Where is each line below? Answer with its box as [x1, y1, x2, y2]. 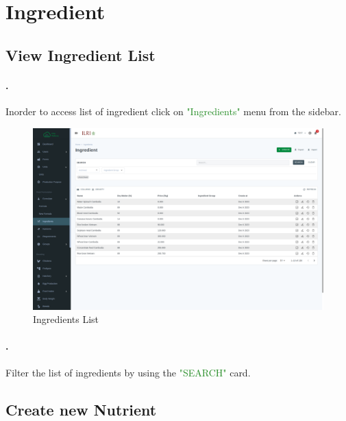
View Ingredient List [5, 44, 156, 65]
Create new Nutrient [5, 398, 157, 420]
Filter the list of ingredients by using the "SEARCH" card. [5, 365, 251, 379]
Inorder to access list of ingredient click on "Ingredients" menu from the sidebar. [5, 104, 341, 118]
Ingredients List [33, 312, 99, 326]
